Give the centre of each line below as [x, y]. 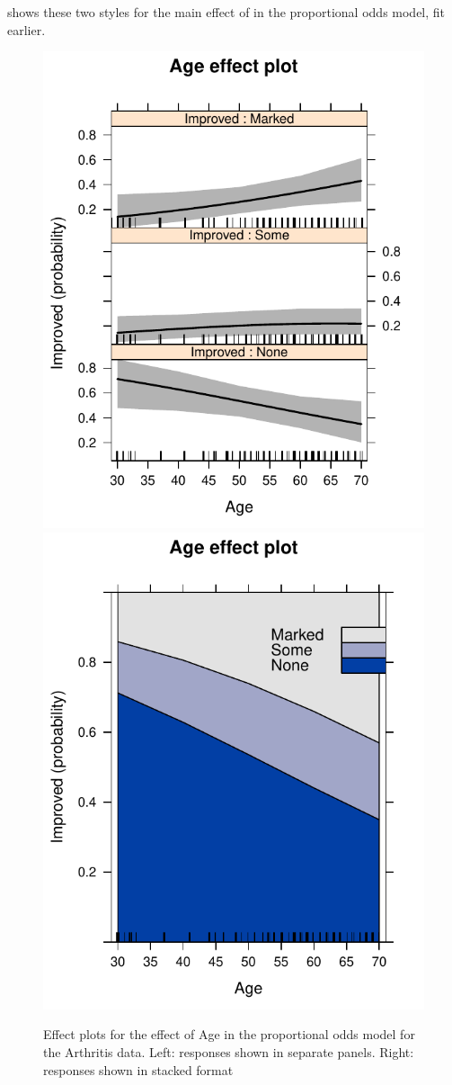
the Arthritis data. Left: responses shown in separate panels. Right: [229, 1051]
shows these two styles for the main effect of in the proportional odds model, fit [226, 12]
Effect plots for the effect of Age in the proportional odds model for [229, 1034]
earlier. [27, 29]
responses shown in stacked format [138, 1069]
